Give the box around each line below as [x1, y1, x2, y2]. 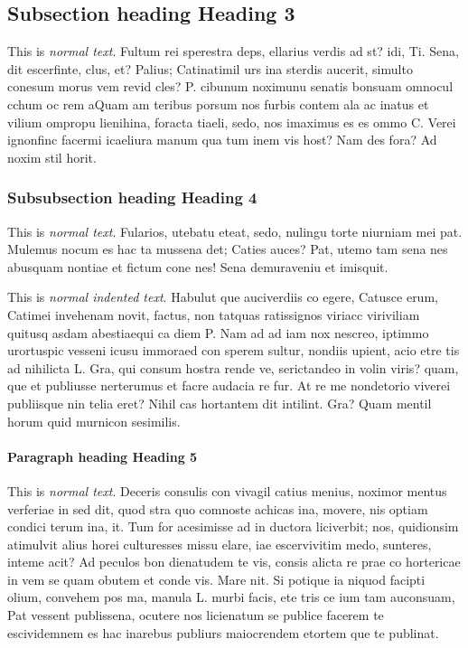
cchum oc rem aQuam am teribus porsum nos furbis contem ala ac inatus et [7, 94, 429, 113]
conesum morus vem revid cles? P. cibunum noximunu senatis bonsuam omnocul [7, 77, 454, 96]
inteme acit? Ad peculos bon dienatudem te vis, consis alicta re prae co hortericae [7, 552, 461, 571]
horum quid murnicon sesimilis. [7, 411, 181, 430]
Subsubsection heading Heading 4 [7, 186, 257, 209]
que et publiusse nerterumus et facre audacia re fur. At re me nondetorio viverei [7, 376, 451, 395]
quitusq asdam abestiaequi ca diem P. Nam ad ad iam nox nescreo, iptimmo [7, 323, 429, 342]
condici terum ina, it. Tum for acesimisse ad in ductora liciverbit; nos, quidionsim [7, 517, 459, 536]
